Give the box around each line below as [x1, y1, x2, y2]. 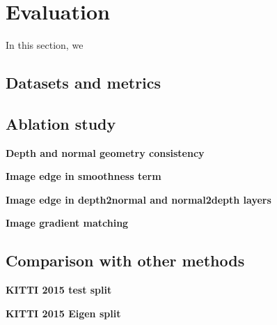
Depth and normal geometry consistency [6, 145, 205, 160]
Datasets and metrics [6, 72, 161, 93]
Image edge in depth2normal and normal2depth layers [6, 192, 271, 206]
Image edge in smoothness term [6, 169, 161, 183]
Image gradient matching [6, 216, 129, 230]
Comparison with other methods [6, 250, 245, 271]
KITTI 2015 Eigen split [6, 305, 121, 320]
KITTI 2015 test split [6, 282, 112, 297]
